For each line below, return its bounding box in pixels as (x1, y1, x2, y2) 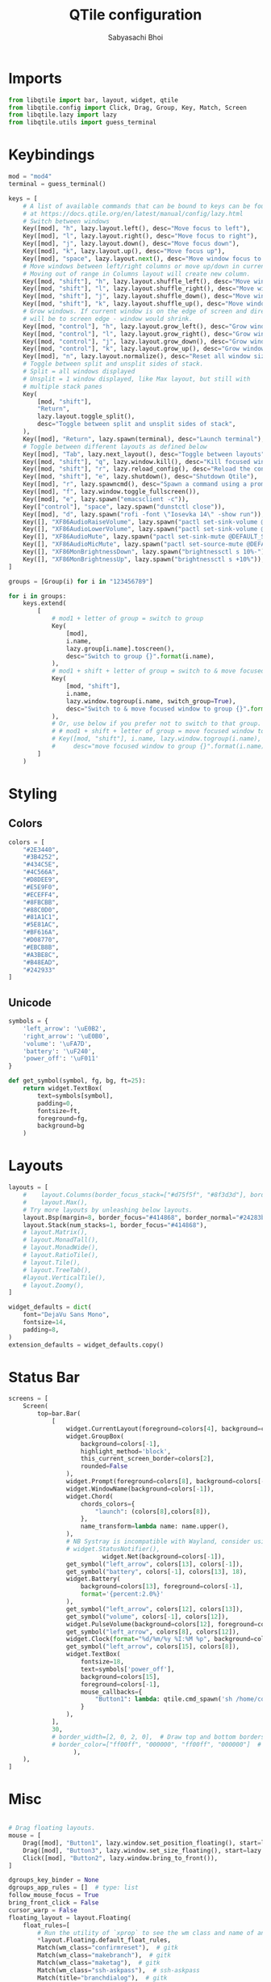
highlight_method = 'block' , (80, 1447, 172, 1456)
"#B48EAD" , (23, 958, 60, 967)
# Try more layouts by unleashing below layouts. (23, 1206, 194, 1214)
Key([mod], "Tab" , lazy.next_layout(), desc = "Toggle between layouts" (23, 450, 265, 458)
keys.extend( (23, 600, 67, 608)
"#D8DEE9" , (23, 875, 60, 883)
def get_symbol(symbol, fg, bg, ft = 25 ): (8, 1077, 147, 1085)
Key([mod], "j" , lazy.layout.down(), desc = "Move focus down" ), (23, 240, 240, 248)
